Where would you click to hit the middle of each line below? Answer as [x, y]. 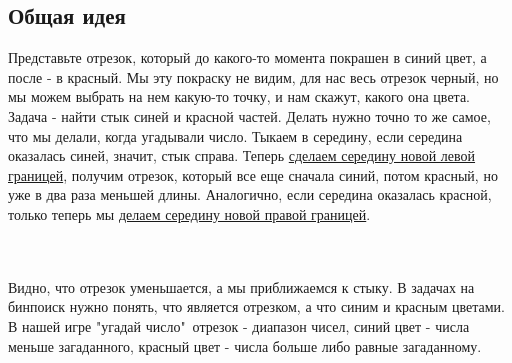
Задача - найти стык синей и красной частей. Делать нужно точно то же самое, [249, 115]
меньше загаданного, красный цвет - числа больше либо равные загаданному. [245, 345]
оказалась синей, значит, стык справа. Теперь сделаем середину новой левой [242, 155]
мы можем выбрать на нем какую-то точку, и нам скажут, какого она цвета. [239, 96]
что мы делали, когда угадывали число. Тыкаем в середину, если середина [235, 135]
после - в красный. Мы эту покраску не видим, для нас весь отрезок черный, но [253, 76]
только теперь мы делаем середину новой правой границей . [189, 213]
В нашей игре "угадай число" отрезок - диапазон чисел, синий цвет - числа [239, 325]
